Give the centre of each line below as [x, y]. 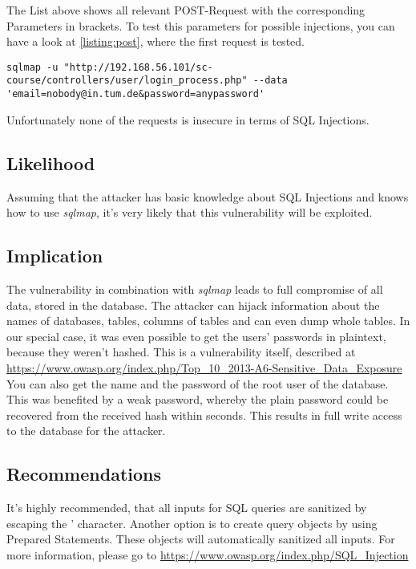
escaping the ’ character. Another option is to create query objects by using [192, 523]
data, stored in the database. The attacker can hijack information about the [193, 305]
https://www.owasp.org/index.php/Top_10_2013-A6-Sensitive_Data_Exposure [204, 367]
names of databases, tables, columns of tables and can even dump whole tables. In [208, 321]
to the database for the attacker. [86, 431]
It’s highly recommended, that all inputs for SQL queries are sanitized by [187, 508]
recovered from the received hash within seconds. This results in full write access [204, 415]
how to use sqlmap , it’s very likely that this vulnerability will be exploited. [190, 212]
